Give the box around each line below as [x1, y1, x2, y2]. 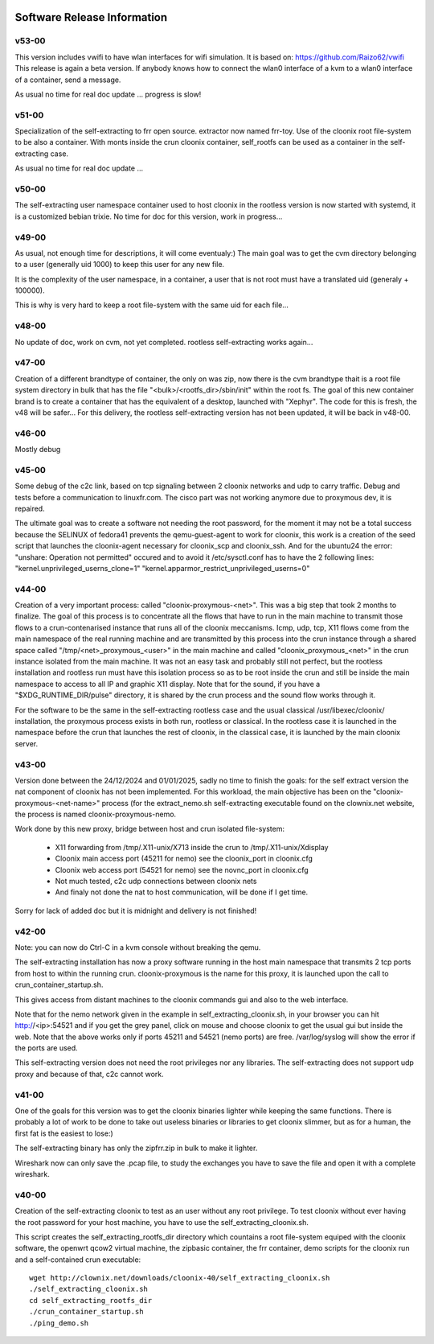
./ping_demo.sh [29, 1318, 89, 1327]
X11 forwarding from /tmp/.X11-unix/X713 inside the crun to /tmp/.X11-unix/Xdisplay [55, 842, 329, 852]
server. [14, 738, 39, 748]
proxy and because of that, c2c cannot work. [14, 1069, 164, 1079]
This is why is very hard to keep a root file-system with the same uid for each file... [14, 300, 289, 310]
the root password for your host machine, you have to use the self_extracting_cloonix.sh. [14, 1217, 309, 1227]
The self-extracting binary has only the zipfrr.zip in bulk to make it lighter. [14, 1143, 258, 1153]
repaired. [14, 503, 45, 513]
